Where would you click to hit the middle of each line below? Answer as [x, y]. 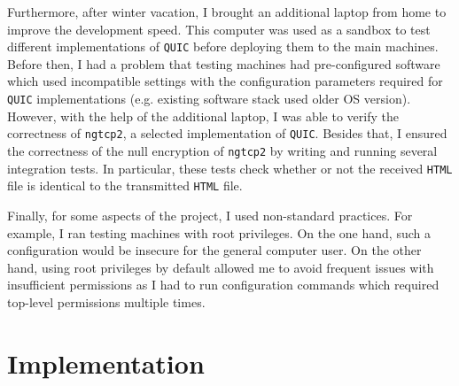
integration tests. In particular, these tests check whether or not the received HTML [230, 168]
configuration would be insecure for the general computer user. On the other [214, 250]
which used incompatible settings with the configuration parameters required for [225, 81]
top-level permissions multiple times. [106, 301]
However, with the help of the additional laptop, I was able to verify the [203, 116]
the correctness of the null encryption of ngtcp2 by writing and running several [222, 150]
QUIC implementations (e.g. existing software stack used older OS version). [209, 99]
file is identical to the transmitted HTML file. [125, 185]
